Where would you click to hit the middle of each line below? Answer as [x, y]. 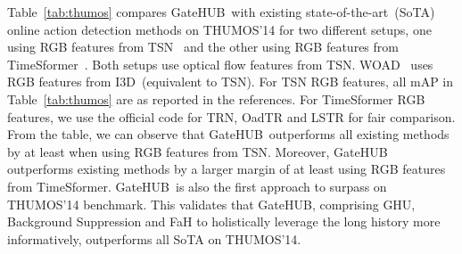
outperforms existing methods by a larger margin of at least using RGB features [227, 169]
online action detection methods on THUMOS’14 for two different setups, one [219, 29]
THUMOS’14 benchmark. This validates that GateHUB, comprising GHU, [211, 204]
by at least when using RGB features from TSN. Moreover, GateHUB [198, 151]
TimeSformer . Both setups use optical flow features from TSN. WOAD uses [220, 64]
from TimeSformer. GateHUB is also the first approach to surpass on [197, 186]
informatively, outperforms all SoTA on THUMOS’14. [154, 238]
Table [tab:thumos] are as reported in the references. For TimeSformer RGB [216, 98]
